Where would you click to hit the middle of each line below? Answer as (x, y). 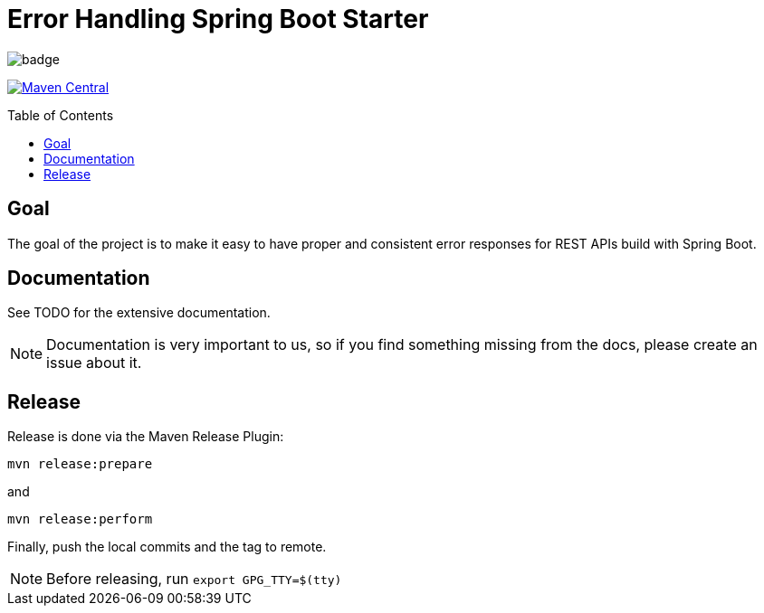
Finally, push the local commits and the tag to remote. (167, 547)
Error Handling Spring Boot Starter (218, 19)
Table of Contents (61, 115)
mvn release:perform (80, 519)
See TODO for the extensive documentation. (139, 313)
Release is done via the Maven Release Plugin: (146, 437)
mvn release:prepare (80, 464)
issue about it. (94, 363)
